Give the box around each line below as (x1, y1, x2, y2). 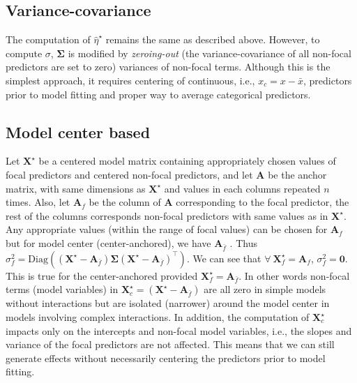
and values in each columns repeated (164, 181, 321, 195)
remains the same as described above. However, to (105, 32, 320, 47)
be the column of (89, 195, 161, 209)
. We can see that (186, 250, 261, 265)
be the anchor (268, 167, 327, 181)
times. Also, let (6, 195, 70, 209)
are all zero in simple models (204, 282, 326, 296)
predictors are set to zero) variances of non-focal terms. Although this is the (6, 59, 331, 74)
